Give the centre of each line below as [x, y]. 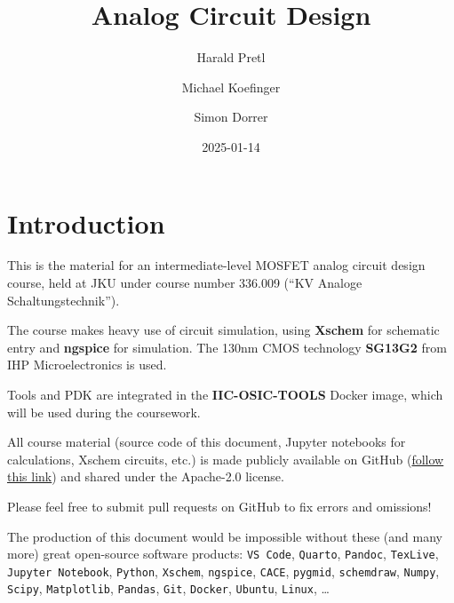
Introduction [86, 222]
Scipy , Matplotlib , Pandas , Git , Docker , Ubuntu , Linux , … [168, 588]
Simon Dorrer [231, 117]
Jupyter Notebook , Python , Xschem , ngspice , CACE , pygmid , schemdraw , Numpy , [223, 571]
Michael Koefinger [231, 87]
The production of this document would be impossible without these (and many [225, 536]
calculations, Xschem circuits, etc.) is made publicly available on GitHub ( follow [226, 459]
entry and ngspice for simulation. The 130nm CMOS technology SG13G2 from [227, 347]
